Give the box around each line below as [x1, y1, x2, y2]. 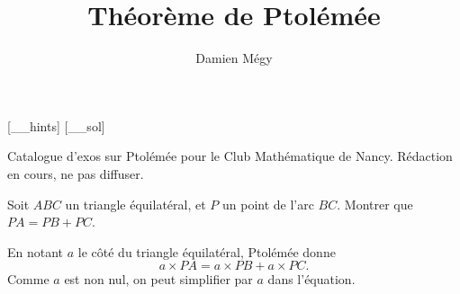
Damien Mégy [195, 49, 273, 67]
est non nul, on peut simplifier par [64, 270, 253, 289]
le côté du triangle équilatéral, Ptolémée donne [77, 242, 336, 261]
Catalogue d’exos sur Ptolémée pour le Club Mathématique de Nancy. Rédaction [7, 147, 453, 165]
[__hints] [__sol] [7, 116, 105, 135]
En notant [7, 242, 64, 261]
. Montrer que [337, 194, 413, 213]
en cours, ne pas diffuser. [7, 164, 144, 183]
